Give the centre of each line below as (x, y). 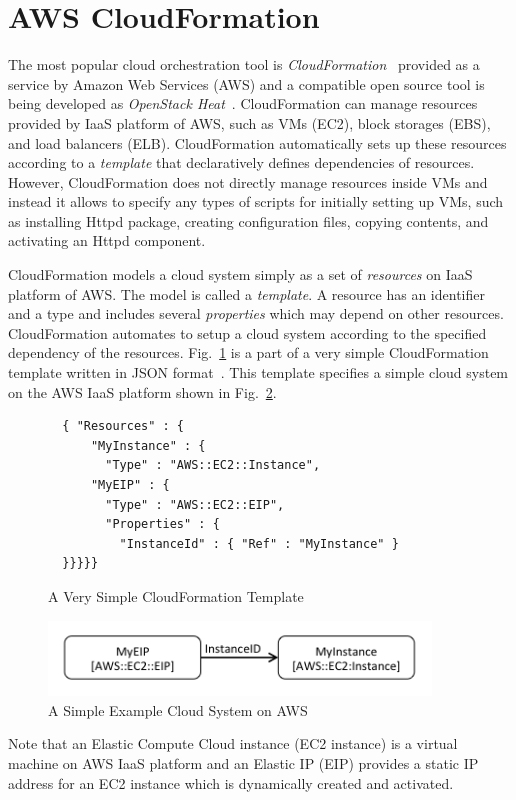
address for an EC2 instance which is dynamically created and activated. (231, 782)
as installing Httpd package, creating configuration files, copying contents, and (248, 220)
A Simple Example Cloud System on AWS (178, 709)
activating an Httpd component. (107, 240)
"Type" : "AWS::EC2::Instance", (213, 465)
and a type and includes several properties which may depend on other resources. (256, 313)
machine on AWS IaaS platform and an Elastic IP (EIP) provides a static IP (243, 762)
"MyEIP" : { (130, 485)
